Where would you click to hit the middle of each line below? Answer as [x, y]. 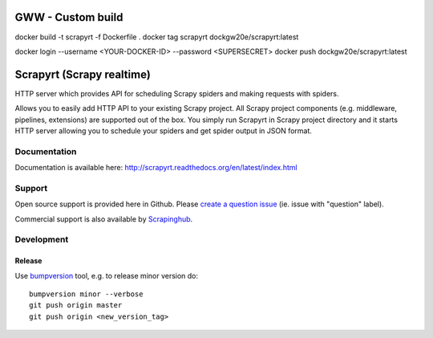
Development [42, 239]
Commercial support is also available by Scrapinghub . [104, 219]
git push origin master [76, 305]
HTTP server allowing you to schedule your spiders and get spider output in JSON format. [164, 130]
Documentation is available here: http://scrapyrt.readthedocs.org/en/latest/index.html [156, 168]
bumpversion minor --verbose [86, 294]
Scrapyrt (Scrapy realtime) [83, 74]
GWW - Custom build [69, 17]
